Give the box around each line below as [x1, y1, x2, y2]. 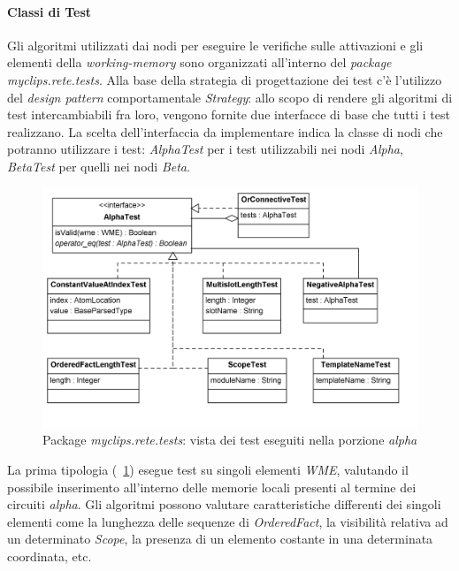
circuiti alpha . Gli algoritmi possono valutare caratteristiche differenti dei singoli [7, 495, 441, 514]
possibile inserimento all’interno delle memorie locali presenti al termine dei [7, 477, 417, 496]
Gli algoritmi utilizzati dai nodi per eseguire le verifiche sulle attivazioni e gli [7, 35, 424, 54]
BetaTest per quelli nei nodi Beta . [7, 156, 190, 175]
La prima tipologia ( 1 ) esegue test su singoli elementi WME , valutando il [7, 460, 409, 478]
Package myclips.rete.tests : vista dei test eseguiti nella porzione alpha [42, 430, 417, 449]
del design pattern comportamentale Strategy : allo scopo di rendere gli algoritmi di [7, 88, 453, 106]
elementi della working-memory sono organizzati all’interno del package [7, 53, 392, 72]
